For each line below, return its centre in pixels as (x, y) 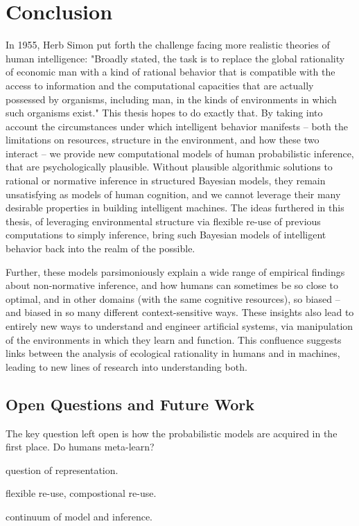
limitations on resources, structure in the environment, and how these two (163, 140)
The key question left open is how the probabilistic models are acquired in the (172, 433)
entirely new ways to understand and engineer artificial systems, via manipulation (179, 326)
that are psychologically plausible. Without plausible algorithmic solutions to (169, 167)
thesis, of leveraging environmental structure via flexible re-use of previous (163, 221)
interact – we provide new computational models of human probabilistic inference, (180, 153)
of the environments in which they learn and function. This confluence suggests (174, 339)
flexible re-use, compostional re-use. (81, 493)
